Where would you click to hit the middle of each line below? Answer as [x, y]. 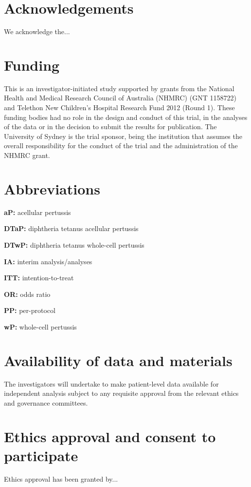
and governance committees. [46, 402]
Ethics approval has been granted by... [61, 478]
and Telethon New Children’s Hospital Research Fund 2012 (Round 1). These [119, 107]
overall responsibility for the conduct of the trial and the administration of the [121, 146]
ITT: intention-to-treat [39, 278]
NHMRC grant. [27, 155]
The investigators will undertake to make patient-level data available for [111, 383]
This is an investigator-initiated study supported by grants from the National [119, 88]
